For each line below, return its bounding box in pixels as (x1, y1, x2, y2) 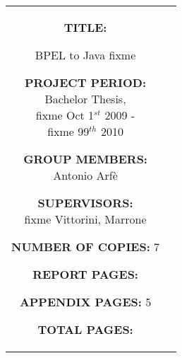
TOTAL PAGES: (37, 321, 133, 337)
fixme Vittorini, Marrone (24, 211, 147, 227)
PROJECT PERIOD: (25, 74, 147, 91)
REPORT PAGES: (32, 266, 138, 282)
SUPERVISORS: (37, 195, 133, 211)
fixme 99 (47, 123, 90, 139)
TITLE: (63, 19, 107, 35)
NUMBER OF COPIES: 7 (11, 238, 160, 255)
